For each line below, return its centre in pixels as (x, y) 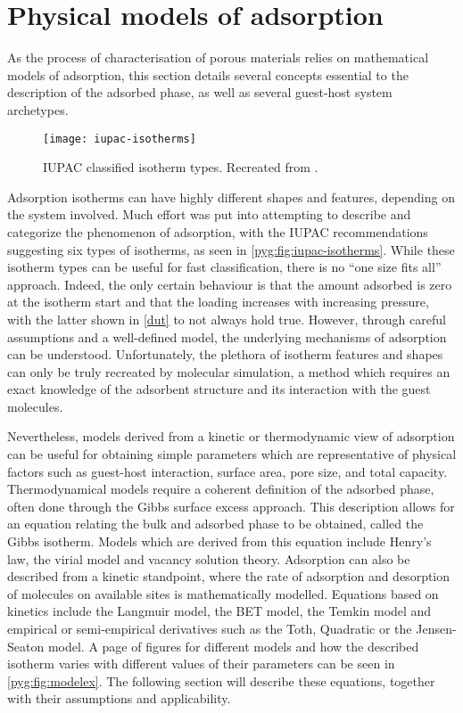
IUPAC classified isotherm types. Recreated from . (181, 167)
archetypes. (38, 109)
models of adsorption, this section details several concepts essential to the (208, 74)
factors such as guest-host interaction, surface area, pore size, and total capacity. (227, 471)
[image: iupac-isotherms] (120, 139)
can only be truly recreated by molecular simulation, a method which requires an (229, 371)
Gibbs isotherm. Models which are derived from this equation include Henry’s (219, 541)
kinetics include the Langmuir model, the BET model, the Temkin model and (219, 611)
